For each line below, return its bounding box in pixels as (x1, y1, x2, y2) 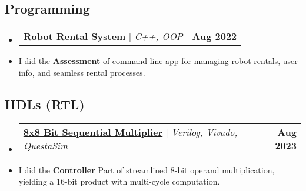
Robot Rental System (23, 29, 126, 43)
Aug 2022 (192, 29, 237, 43)
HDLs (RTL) (5, 95, 85, 113)
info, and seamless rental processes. (18, 66, 145, 78)
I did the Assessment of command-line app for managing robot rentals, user (18, 55, 298, 67)
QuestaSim (23, 138, 68, 152)
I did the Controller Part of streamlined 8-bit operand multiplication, (18, 163, 275, 176)
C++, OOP (134, 29, 183, 43)
